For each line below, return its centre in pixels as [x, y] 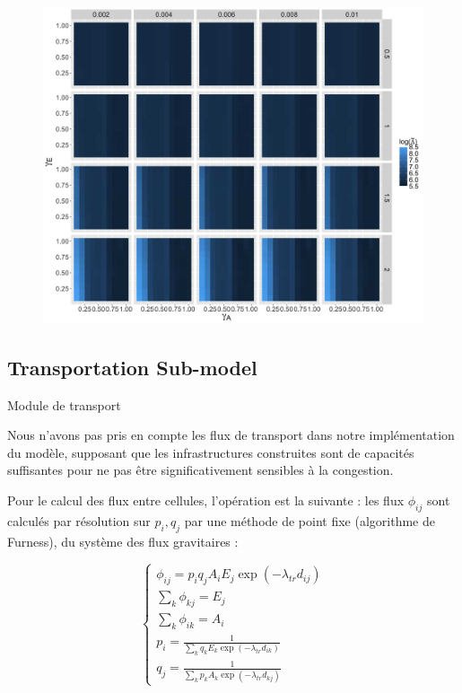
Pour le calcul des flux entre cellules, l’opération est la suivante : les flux [206, 500]
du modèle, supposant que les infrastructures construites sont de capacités [211, 452]
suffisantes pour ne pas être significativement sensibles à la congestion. [200, 470]
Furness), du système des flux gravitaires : [123, 541]
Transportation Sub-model [132, 367]
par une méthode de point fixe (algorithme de [309, 520]
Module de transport [64, 404]
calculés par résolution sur [79, 520]
